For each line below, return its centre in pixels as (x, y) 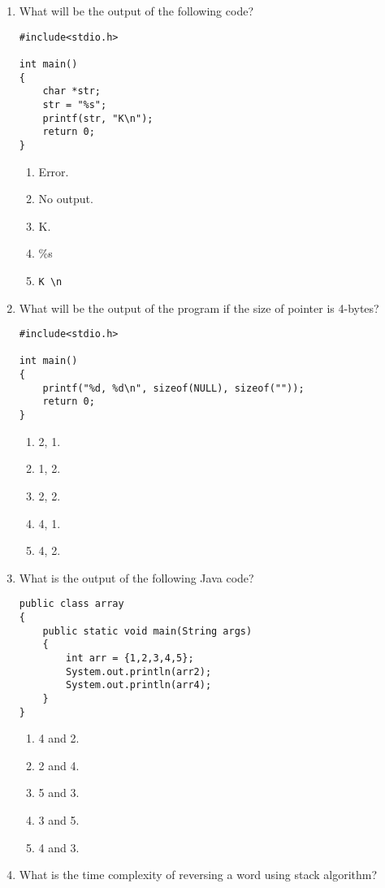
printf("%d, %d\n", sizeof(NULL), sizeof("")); (173, 388)
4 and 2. (59, 738)
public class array (71, 604)
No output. (66, 199)
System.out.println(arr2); (139, 671)
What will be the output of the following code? (136, 11)
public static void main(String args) (147, 631)
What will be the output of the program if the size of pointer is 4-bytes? (199, 308)
